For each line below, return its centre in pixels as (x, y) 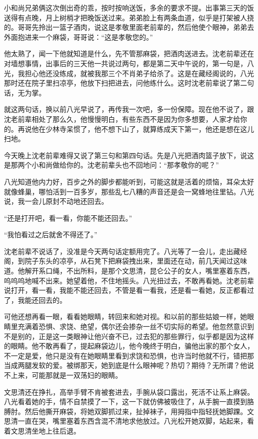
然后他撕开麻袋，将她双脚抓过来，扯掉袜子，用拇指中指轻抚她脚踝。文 (139, 411)
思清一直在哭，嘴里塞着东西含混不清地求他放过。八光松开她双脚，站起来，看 (129, 421)
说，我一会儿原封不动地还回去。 (56, 201)
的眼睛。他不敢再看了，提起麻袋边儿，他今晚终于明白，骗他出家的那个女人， (129, 346)
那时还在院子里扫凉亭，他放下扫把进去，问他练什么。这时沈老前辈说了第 (122, 83)
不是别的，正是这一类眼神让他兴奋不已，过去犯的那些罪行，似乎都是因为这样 (129, 336)
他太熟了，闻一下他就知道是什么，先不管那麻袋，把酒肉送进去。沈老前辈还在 (129, 53)
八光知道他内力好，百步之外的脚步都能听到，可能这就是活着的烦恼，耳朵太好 (129, 181)
